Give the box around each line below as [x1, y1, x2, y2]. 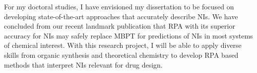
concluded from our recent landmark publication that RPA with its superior [4, 21, 235, 31]
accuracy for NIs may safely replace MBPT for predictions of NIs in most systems [4, 30, 253, 40]
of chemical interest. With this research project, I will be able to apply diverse [4, 40, 242, 50]
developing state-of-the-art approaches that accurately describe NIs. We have [4, 11, 238, 21]
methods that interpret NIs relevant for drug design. [4, 59, 163, 70]
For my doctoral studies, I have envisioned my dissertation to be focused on [4, 1, 234, 11]
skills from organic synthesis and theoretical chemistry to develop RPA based [4, 49, 239, 60]
